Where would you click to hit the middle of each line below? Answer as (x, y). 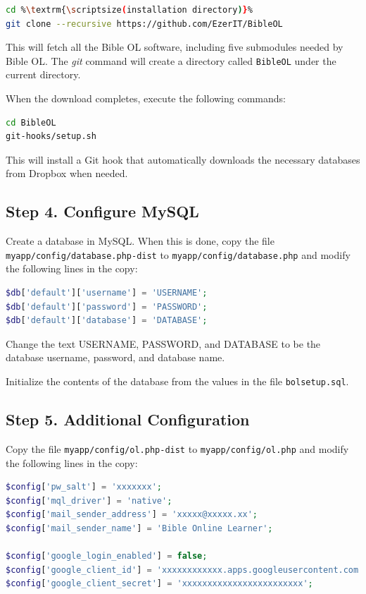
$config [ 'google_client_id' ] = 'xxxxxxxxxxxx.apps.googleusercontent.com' (185, 570)
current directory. (43, 74)
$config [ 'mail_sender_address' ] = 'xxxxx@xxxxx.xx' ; (132, 515)
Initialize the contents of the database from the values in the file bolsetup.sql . (177, 381)
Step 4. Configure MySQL (102, 211)
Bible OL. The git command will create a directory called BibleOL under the (171, 60)
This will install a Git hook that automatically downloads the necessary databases (183, 159)
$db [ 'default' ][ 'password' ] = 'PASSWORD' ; (107, 307)
